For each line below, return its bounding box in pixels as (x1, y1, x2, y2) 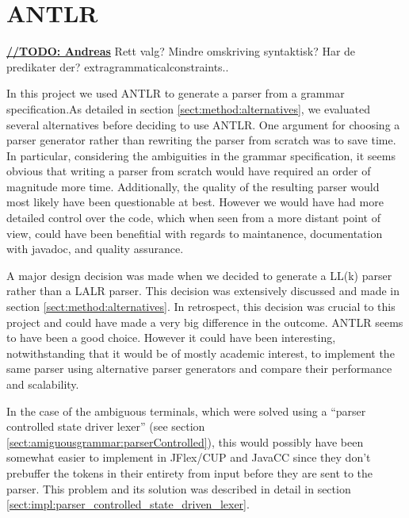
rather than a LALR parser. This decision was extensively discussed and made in (6, 282, 399, 299)
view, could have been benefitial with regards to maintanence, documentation (6, 224, 383, 241)
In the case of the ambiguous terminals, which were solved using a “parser (6, 402, 366, 419)
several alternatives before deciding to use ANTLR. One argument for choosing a (6, 116, 400, 132)
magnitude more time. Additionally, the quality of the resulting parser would (6, 178, 380, 194)
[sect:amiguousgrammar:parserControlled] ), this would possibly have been (6, 433, 364, 450)
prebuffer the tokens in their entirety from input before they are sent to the (6, 464, 373, 481)
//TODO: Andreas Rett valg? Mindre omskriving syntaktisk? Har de (6, 43, 356, 59)
